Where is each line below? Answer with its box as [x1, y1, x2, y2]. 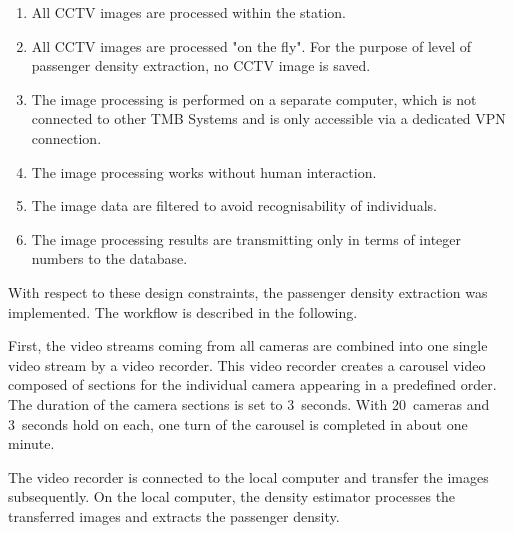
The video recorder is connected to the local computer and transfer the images [8, 466, 489, 487]
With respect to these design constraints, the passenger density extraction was [8, 281, 488, 302]
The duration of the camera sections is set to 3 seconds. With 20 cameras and [8, 393, 490, 414]
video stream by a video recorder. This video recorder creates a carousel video [8, 354, 486, 375]
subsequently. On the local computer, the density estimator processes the [8, 486, 456, 507]
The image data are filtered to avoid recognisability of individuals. [31, 195, 437, 216]
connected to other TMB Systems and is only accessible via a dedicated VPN [31, 108, 506, 129]
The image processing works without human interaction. [31, 161, 377, 182]
